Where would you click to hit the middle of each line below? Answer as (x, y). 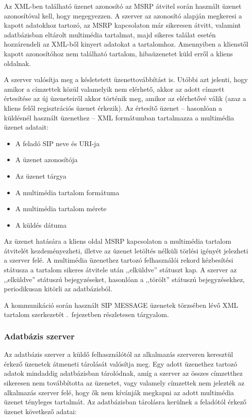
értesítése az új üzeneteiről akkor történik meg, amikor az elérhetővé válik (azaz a (125, 98)
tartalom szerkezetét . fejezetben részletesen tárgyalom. (86, 314)
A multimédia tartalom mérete (61, 209)
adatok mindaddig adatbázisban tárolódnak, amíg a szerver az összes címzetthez (123, 373)
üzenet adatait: (26, 127)
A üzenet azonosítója (46, 159)
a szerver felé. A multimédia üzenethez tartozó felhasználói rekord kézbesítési (119, 260)
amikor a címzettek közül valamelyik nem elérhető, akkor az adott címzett (114, 89)
